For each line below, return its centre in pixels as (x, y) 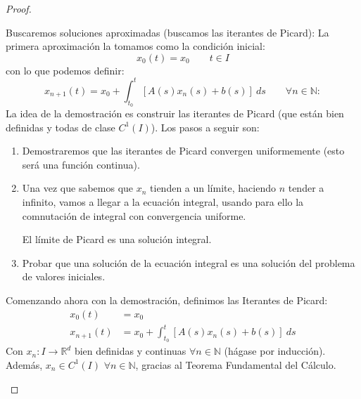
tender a (306, 188)
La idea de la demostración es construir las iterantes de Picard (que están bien (175, 113)
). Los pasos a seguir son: (205, 127)
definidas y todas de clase (61, 127)
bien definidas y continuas (130, 351)
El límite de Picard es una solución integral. (117, 239)
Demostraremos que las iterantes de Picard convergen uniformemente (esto (183, 151)
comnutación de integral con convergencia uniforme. (134, 215)
